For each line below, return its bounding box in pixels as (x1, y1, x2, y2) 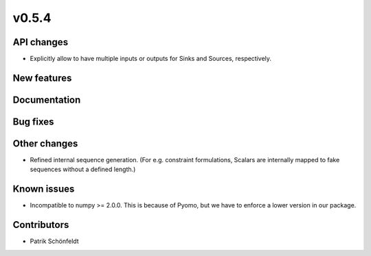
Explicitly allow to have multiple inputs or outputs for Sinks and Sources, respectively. (30, 55, 271, 63)
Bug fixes (12, 116, 54, 127)
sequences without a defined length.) (30, 165, 136, 174)
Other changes (12, 138, 78, 149)
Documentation (12, 94, 81, 105)
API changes (12, 36, 69, 48)
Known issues (12, 183, 75, 195)
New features (12, 72, 72, 84)
